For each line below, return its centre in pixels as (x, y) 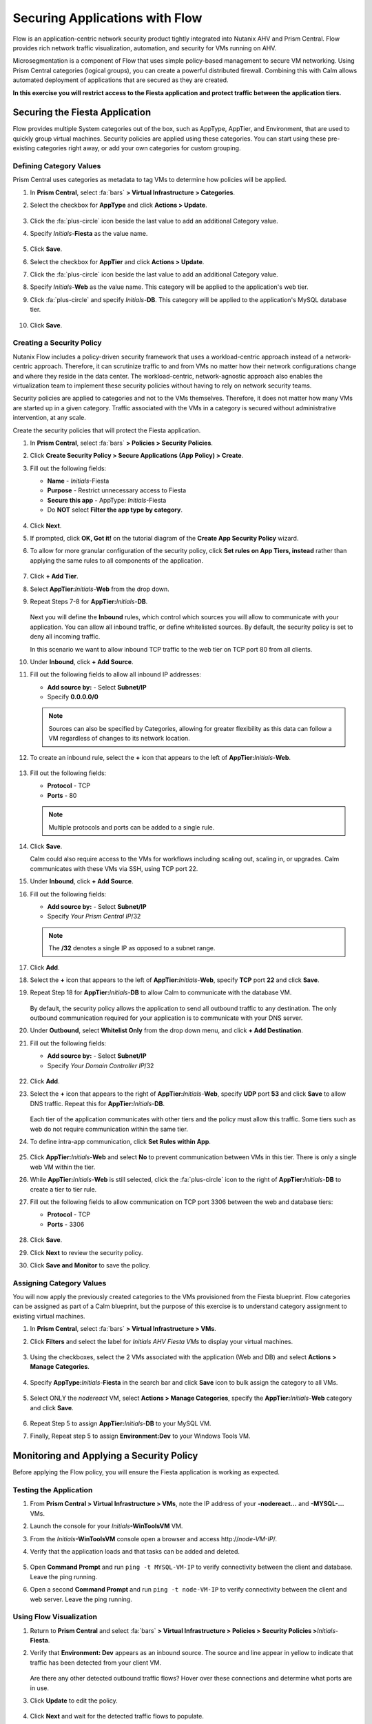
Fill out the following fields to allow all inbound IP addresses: (115, 674)
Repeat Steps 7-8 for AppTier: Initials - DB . (89, 601)
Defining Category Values (57, 166)
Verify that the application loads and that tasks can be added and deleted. (135, 1551)
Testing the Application (53, 1490)
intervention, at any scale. (49, 418)
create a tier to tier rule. (63, 1189)
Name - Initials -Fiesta (78, 481)
